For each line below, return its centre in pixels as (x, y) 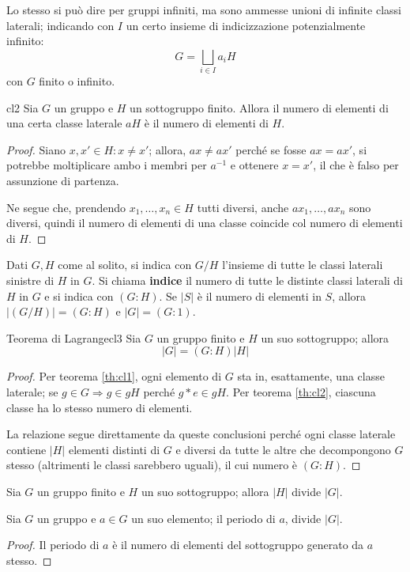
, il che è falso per (356, 165)
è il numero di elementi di (206, 123)
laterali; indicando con (60, 25)
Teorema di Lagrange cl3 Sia (74, 337)
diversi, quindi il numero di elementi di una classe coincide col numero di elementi (205, 223)
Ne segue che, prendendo (66, 207)
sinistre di (30, 280)
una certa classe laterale (64, 123)
